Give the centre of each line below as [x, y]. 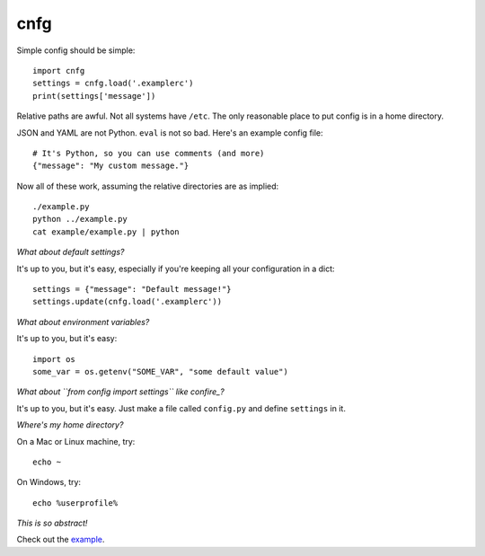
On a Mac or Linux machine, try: [76, 441]
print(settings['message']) [94, 96]
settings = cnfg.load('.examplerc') [113, 84]
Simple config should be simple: [76, 50]
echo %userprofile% [75, 503]
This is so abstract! [52, 523]
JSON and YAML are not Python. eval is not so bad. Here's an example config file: [170, 132]
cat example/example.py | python [106, 232]
